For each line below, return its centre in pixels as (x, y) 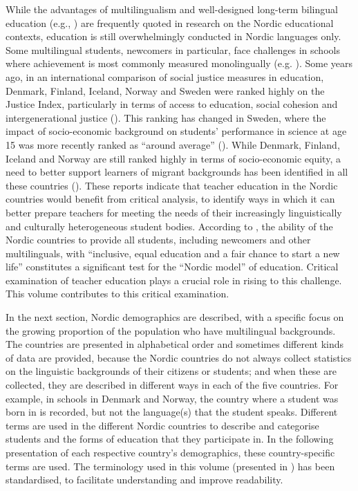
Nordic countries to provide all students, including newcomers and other (158, 240)
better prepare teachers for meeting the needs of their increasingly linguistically (174, 212)
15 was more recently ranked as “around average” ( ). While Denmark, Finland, (173, 144)
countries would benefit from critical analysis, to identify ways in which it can (170, 199)
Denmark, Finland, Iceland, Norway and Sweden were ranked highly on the (165, 90)
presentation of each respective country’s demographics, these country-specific (170, 452)
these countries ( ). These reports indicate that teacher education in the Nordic (172, 185)
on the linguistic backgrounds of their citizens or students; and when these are (171, 371)
